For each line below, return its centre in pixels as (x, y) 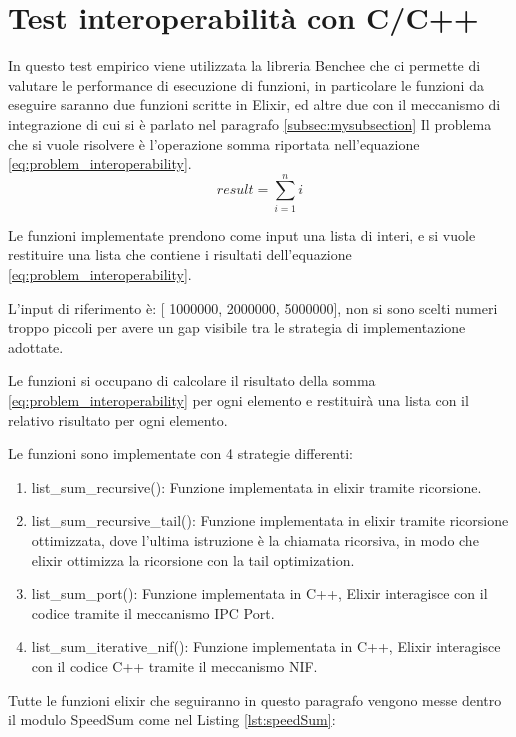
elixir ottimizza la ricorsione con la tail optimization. (193, 559)
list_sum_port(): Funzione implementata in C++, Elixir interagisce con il (259, 593)
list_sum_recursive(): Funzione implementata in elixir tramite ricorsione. (256, 486)
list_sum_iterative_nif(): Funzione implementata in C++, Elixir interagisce (266, 646)
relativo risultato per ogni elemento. (118, 419)
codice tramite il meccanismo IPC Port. (153, 612)
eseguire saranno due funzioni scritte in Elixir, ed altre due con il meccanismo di (254, 104)
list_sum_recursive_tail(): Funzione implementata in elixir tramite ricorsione (270, 520)
